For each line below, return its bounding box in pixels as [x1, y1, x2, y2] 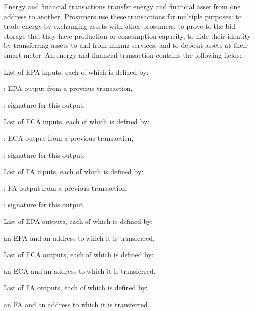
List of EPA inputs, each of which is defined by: [4, 66, 149, 77]
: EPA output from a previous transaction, [4, 83, 133, 93]
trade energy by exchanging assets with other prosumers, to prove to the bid [4, 21, 236, 31]
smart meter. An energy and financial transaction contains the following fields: [4, 49, 242, 60]
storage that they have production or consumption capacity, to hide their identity [4, 30, 251, 41]
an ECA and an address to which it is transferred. [4, 266, 156, 276]
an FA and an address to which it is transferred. [4, 299, 150, 309]
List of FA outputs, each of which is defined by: [4, 282, 148, 293]
